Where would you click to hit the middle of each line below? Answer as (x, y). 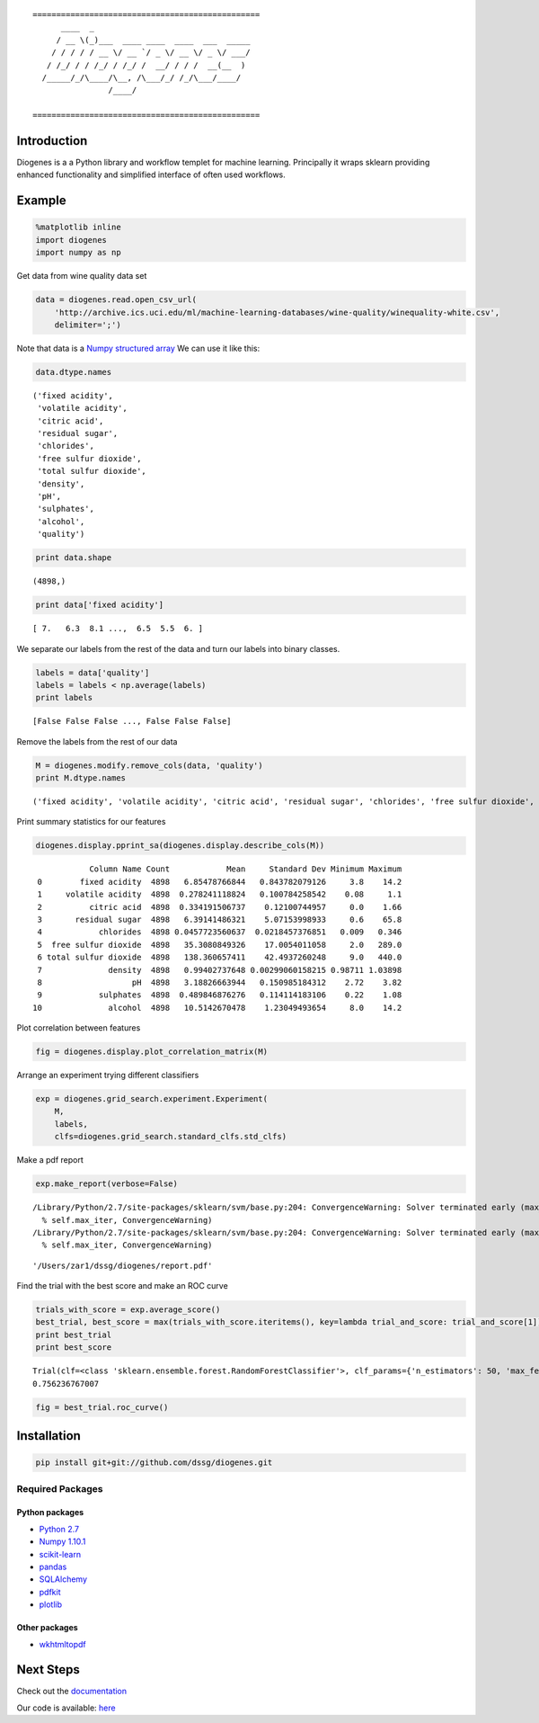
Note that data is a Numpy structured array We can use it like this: (138, 348)
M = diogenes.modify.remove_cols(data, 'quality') (150, 765)
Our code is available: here (66, 1708)
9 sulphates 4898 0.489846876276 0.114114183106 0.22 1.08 (220, 995)
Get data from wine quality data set (82, 276)
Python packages (50, 1513)
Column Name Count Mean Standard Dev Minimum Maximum (246, 869)
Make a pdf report (50, 1160)
